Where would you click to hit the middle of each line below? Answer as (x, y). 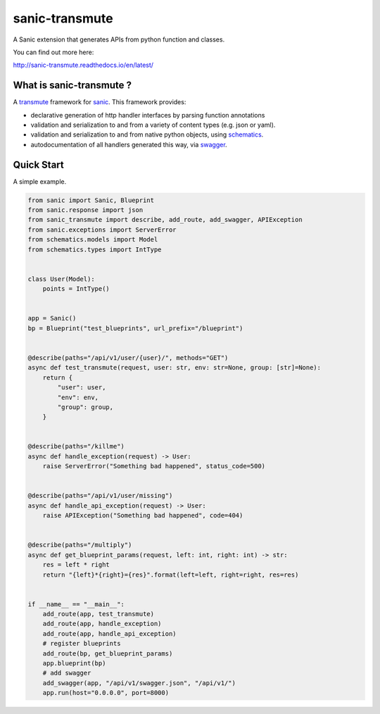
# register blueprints (82, 644)
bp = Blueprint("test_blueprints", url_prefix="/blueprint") (135, 328)
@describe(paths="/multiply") (80, 545)
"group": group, (85, 407)
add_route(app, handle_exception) (102, 624)
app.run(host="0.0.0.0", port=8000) (106, 693)
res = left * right (76, 565)
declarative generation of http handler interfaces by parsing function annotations (148, 115)
